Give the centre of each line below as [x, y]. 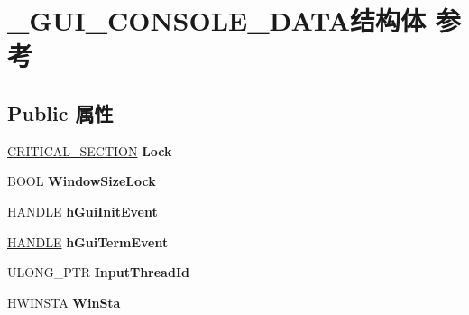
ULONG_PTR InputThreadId [98, 272]
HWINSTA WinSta [64, 302]
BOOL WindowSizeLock [82, 181]
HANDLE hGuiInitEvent [83, 211]
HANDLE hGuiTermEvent [88, 241]
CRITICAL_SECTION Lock [90, 150]
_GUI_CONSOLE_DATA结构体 [217, 20]
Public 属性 [60, 112]
